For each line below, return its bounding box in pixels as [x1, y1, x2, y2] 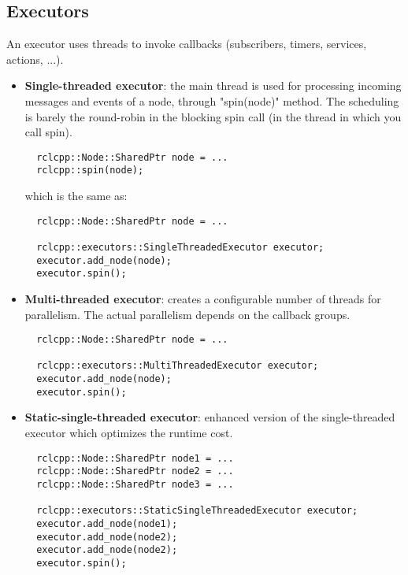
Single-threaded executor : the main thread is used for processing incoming [24, 77, 402, 94]
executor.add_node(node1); [36, 517, 178, 529]
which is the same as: [24, 187, 128, 204]
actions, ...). [6, 50, 64, 67]
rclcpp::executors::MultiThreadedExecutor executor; [36, 360, 319, 372]
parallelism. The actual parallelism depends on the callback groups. [24, 306, 351, 322]
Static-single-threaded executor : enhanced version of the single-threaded [24, 409, 395, 425]
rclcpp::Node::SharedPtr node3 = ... [36, 478, 234, 490]
